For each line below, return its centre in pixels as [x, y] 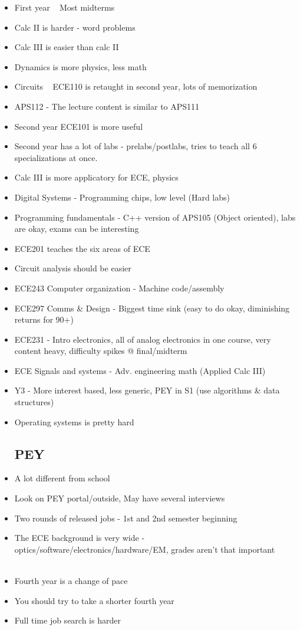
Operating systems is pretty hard [74, 421]
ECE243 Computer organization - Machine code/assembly [119, 288]
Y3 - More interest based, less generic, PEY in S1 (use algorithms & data [147, 390]
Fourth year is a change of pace [71, 581]
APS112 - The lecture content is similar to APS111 [107, 106]
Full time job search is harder [67, 620]
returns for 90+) [44, 319]
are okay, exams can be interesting [77, 229]
